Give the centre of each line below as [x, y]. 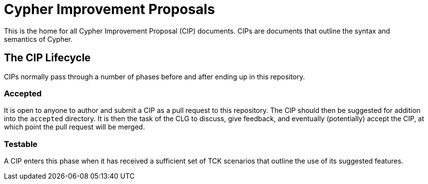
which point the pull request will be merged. [75, 127]
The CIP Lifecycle [47, 58]
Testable [21, 144]
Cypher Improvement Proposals [110, 9]
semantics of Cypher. [38, 39]
